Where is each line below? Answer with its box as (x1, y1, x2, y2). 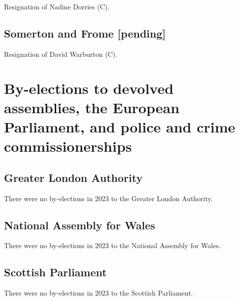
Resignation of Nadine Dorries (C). (4, 1, 110, 11)
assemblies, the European (4, 97, 180, 117)
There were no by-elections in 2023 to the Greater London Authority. (4, 193, 213, 203)
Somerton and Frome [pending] (4, 25, 166, 41)
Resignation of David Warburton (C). (4, 48, 118, 59)
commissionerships (4, 136, 132, 156)
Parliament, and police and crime (4, 116, 236, 136)
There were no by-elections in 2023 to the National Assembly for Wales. (4, 240, 221, 251)
